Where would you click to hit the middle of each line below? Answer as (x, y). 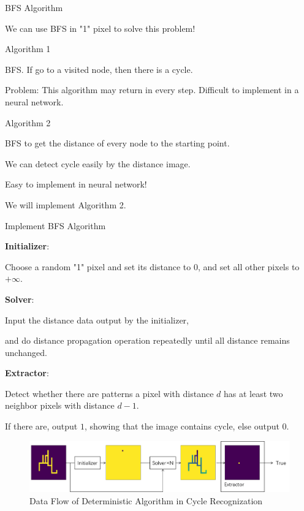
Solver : (20, 299)
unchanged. (26, 352)
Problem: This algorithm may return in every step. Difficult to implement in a (152, 90)
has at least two (253, 393)
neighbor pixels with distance (60, 405)
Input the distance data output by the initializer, (97, 320)
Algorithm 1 (28, 49)
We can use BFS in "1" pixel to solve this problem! (100, 28)
